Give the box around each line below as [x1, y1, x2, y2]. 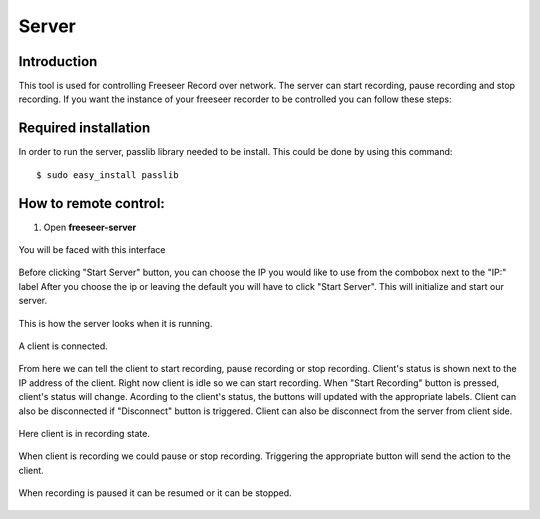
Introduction [18, 53, 98, 70]
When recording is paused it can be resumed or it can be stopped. [18, 487, 292, 499]
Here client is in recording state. [18, 427, 150, 439]
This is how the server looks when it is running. [18, 317, 213, 329]
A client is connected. [18, 340, 109, 352]
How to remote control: [18, 195, 165, 212]
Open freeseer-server [43, 221, 137, 233]
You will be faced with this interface [18, 244, 166, 256]
